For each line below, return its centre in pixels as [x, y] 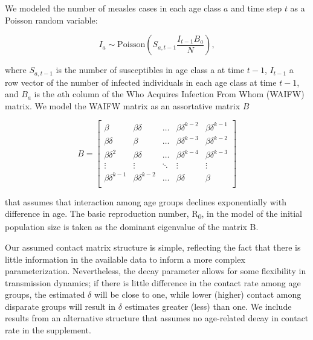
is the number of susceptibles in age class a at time [150, 70]
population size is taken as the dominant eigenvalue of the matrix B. [132, 227]
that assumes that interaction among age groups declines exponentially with [146, 201]
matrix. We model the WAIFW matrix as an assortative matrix [123, 105]
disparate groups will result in [60, 306]
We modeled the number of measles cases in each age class [113, 8]
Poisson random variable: [51, 20]
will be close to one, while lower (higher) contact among [198, 294]
